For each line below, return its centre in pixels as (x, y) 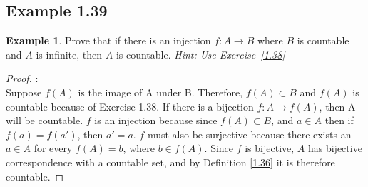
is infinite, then (69, 54)
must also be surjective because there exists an (249, 134)
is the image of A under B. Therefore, (160, 92)
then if (339, 120)
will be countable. (45, 120)
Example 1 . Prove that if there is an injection (108, 40)
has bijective (335, 148)
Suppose (24, 92)
